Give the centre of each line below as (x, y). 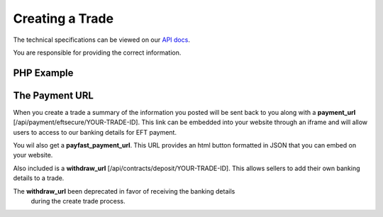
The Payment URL (53, 95)
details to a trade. (39, 178)
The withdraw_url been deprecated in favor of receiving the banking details (124, 191)
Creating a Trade (63, 18)
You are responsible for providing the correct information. (97, 52)
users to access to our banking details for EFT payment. (95, 132)
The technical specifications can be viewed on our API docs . (102, 40)
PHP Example (43, 73)
